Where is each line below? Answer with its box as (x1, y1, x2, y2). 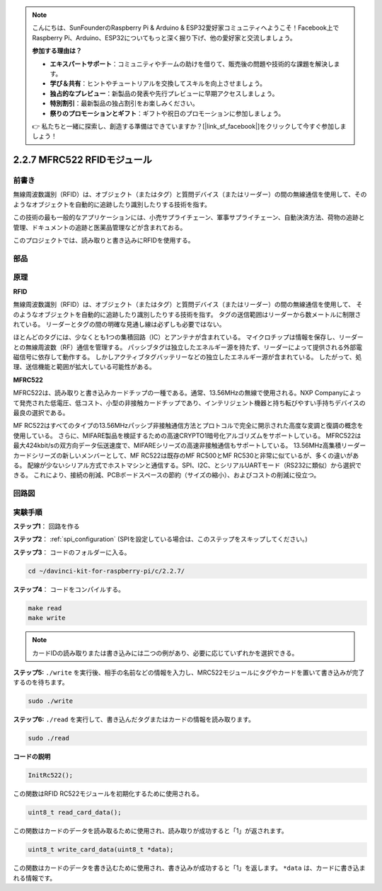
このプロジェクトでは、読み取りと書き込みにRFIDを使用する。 (13, 236, 195, 245)
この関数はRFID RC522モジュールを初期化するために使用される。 (13, 789, 203, 798)
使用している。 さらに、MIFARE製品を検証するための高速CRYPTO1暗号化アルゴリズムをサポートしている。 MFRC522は (13, 431, 361, 440)
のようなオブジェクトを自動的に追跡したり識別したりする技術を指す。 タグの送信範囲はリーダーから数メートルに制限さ (13, 310, 361, 318)
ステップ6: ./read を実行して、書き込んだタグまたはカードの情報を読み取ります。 (13, 715, 255, 724)
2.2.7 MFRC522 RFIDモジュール (13, 154, 152, 166)
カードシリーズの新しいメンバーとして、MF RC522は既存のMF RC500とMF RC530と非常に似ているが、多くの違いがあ (13, 451, 359, 460)
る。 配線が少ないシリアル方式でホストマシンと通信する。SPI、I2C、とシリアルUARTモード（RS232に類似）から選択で (13, 460, 362, 470)
